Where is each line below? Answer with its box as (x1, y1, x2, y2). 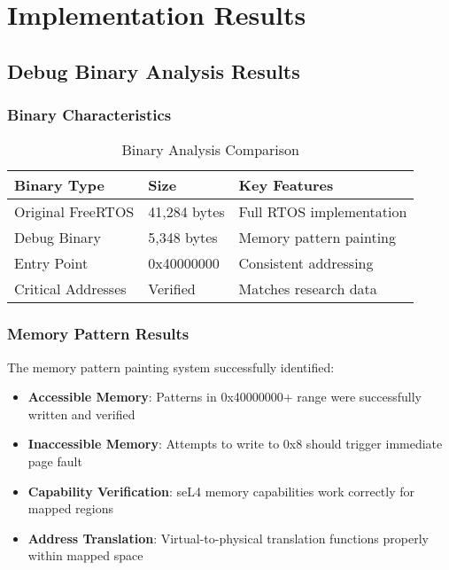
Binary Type (14, 175, 105, 196)
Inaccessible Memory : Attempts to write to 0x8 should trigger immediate (27, 434, 443, 453)
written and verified (27, 404, 135, 423)
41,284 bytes (148, 201, 225, 223)
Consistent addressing (238, 253, 374, 274)
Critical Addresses (14, 278, 127, 300)
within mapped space (27, 546, 143, 565)
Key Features (238, 175, 334, 196)
